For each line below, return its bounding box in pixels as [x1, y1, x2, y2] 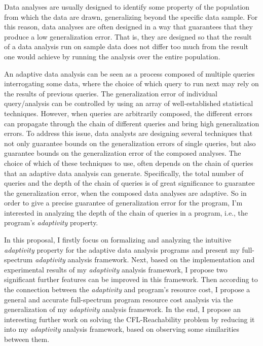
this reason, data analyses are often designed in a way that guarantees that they [4, 21, 253, 32]
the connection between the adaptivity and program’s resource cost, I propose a [4, 284, 250, 295]
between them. [4, 334, 50, 344]
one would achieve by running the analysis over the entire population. [4, 51, 220, 61]
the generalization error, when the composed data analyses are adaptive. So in [4, 187, 247, 198]
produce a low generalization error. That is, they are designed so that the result [4, 31, 252, 42]
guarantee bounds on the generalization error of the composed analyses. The [4, 148, 241, 158]
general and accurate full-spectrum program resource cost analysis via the [4, 294, 233, 304]
